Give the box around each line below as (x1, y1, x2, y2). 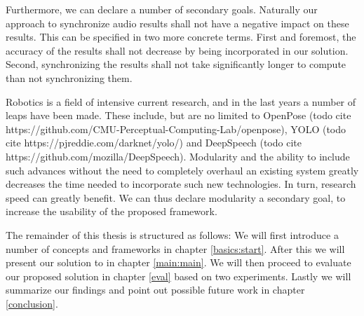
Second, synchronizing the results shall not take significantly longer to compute (6, 57, 346, 71)
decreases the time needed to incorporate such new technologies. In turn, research (6, 177, 356, 191)
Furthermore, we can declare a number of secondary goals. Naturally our (6, 2, 318, 16)
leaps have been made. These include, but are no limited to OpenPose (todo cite (6, 108, 351, 123)
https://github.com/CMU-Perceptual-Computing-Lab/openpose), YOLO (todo (6, 121, 346, 136)
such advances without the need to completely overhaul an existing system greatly (6, 163, 359, 177)
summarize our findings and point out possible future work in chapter (6, 282, 305, 297)
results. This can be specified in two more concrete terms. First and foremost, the (6, 29, 356, 44)
